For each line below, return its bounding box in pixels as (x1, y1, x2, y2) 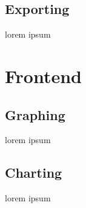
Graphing (5, 105, 65, 124)
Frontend (5, 63, 82, 88)
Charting (5, 163, 62, 182)
